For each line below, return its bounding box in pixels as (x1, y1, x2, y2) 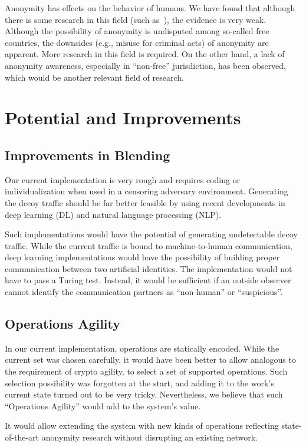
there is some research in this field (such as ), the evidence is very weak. (5, 13, 266, 25)
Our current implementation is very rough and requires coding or (5, 173, 241, 186)
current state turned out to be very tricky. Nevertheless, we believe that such (5, 388, 283, 400)
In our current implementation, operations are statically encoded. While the (5, 342, 279, 354)
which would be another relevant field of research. (5, 71, 184, 83)
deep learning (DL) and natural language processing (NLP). (5, 208, 222, 220)
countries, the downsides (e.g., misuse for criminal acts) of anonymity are (5, 36, 269, 48)
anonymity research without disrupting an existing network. (41, 431, 258, 443)
